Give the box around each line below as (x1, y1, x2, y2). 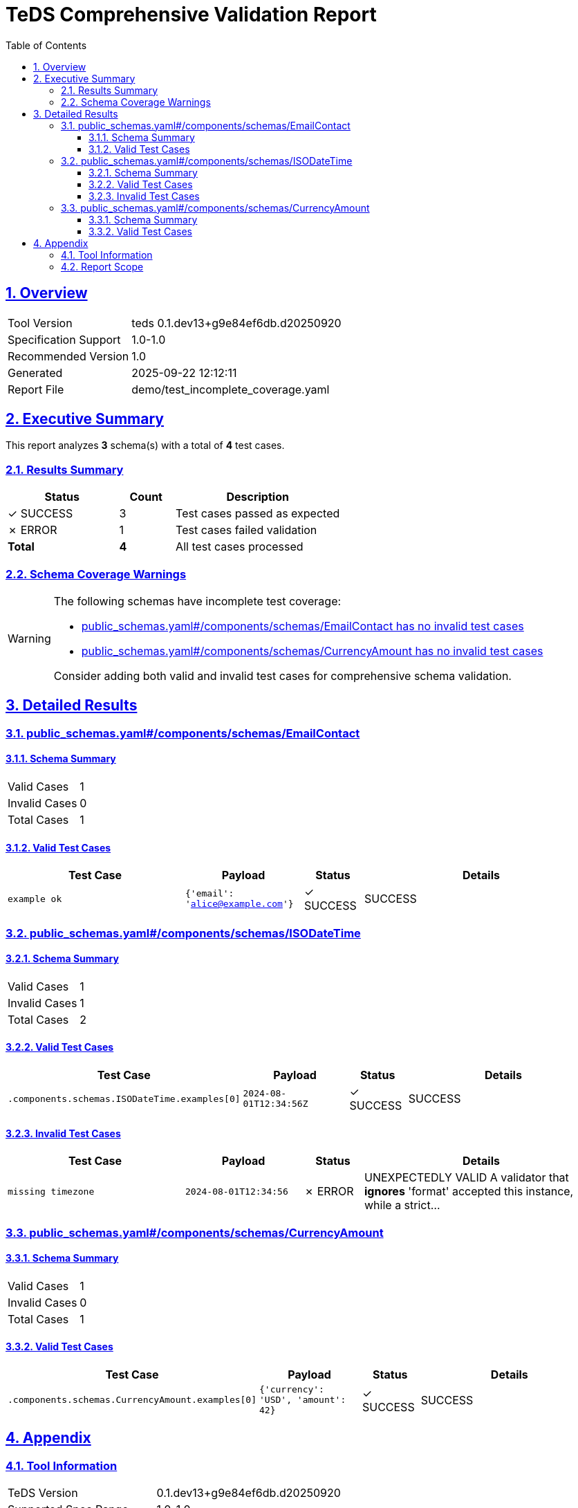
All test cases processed (176, 540, 304, 554)
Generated (8, 365, 63, 380)
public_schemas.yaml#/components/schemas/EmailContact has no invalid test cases (81, 618, 524, 633)
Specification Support (8, 332, 121, 347)
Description (226, 490, 289, 504)
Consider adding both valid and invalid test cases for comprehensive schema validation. (53, 668, 512, 683)
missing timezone (8, 1186, 95, 1197)
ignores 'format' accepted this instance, (364, 1184, 574, 1199)
